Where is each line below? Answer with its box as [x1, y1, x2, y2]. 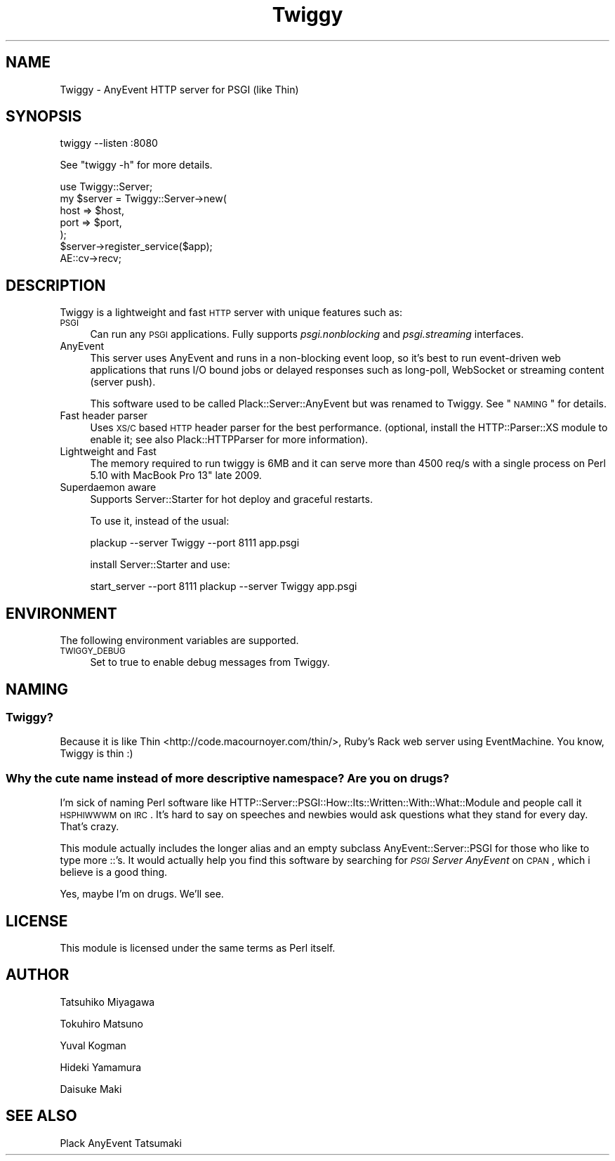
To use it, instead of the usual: [90, 515, 230, 527]
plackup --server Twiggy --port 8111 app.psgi [90, 537, 300, 549]
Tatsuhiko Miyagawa [60, 995, 155, 1008]
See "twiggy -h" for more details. [60, 159, 213, 171]
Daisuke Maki [60, 1082, 122, 1095]
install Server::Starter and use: [90, 558, 230, 571]
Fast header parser [60, 409, 148, 422]
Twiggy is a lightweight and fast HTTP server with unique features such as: [60, 306, 402, 319]
